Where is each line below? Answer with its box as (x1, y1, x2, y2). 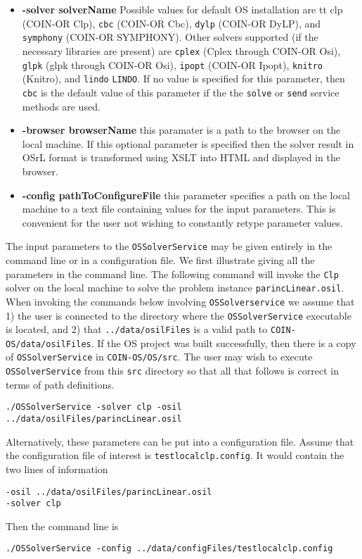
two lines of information (6, 461, 108, 476)
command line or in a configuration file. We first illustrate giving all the (6, 252, 315, 267)
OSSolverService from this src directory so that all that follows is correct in (6, 363, 339, 378)
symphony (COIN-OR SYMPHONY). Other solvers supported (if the (22, 30, 318, 44)
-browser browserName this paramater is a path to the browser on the (22, 123, 341, 137)
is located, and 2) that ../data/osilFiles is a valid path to (6, 322, 268, 337)
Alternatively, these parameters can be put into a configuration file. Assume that (6, 434, 354, 448)
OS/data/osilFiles (6, 339, 91, 349)
